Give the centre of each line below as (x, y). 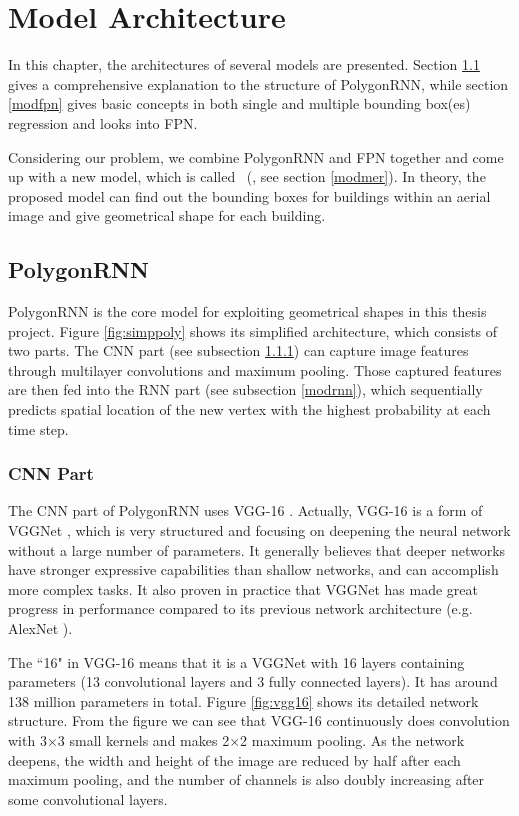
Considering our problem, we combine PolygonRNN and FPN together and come (256, 156)
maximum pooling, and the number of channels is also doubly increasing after (246, 779)
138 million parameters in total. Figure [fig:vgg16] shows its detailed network (243, 700)
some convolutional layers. (88, 798)
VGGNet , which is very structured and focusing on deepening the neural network (259, 530)
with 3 (27, 739)
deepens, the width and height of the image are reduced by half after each (234, 759)
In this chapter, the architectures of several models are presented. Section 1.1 (244, 64)
